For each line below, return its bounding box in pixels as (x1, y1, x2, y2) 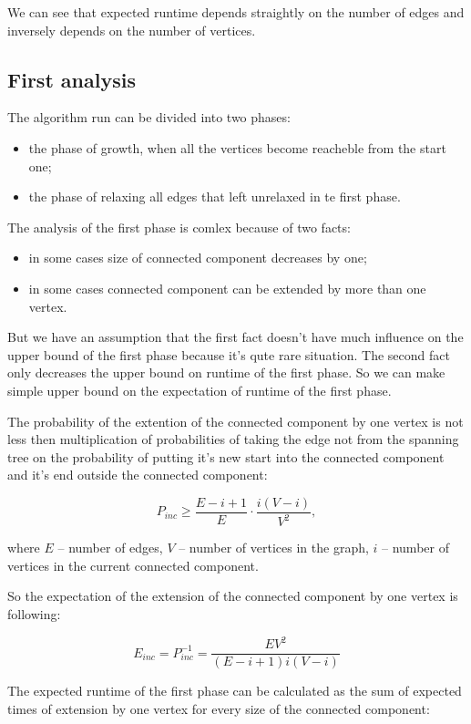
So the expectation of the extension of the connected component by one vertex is (7, 586, 458, 605)
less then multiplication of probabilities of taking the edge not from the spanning (7, 429, 459, 449)
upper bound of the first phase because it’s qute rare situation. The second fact (7, 345, 450, 364)
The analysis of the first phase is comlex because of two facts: (7, 217, 351, 236)
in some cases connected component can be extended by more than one (28, 278, 426, 297)
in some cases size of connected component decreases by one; (28, 248, 367, 267)
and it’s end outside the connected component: (7, 465, 268, 484)
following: (7, 605, 61, 624)
